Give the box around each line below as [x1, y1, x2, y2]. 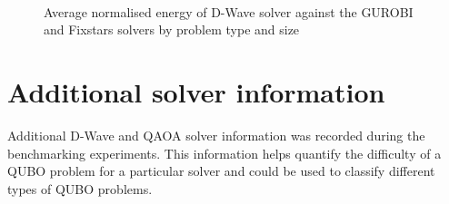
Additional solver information [7, 73, 385, 110]
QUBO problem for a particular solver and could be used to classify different [7, 161, 435, 180]
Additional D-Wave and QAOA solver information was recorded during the [7, 125, 425, 144]
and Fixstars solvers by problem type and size [44, 20, 300, 39]
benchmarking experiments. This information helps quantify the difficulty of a [7, 143, 442, 162]
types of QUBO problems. [7, 179, 153, 198]
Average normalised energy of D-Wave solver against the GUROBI [44, 2, 414, 21]
